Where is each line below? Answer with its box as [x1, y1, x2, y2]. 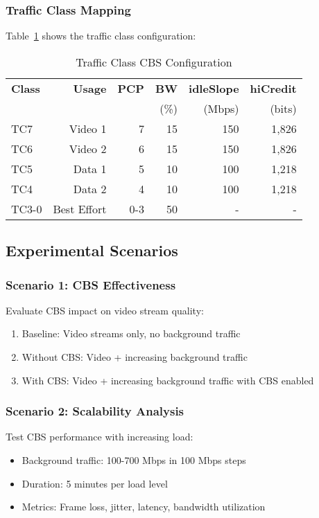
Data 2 [73, 180, 107, 197]
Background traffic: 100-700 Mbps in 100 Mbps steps [21, 453, 246, 467]
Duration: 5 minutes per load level [21, 476, 168, 490]
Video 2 [69, 140, 107, 157]
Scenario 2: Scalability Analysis [6, 402, 184, 420]
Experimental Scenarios [6, 240, 178, 261]
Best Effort [53, 200, 107, 217]
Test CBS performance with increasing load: [6, 429, 193, 444]
